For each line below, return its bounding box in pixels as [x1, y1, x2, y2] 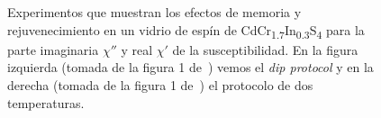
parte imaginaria [7, 40, 99, 59]
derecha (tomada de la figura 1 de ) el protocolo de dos [7, 75, 313, 94]
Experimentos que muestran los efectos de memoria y [7, 3, 302, 21]
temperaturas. [7, 93, 85, 112]
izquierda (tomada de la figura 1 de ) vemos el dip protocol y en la [7, 58, 374, 77]
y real [121, 40, 153, 59]
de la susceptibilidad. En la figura [172, 40, 358, 59]
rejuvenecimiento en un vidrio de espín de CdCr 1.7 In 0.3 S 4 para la [7, 20, 365, 41]
